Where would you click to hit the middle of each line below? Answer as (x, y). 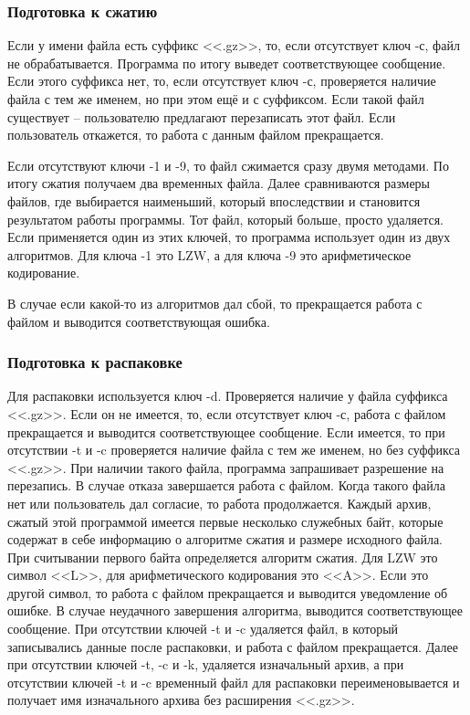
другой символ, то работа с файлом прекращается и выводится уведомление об (228, 592)
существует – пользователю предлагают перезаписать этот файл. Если (202, 116)
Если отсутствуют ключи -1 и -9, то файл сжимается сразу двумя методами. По (228, 165)
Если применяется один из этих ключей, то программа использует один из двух (229, 237)
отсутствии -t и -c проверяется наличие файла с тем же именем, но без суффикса (234, 450)
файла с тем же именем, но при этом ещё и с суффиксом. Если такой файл (216, 99)
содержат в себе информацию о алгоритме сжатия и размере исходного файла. (225, 539)
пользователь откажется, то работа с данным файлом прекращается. (196, 135)
